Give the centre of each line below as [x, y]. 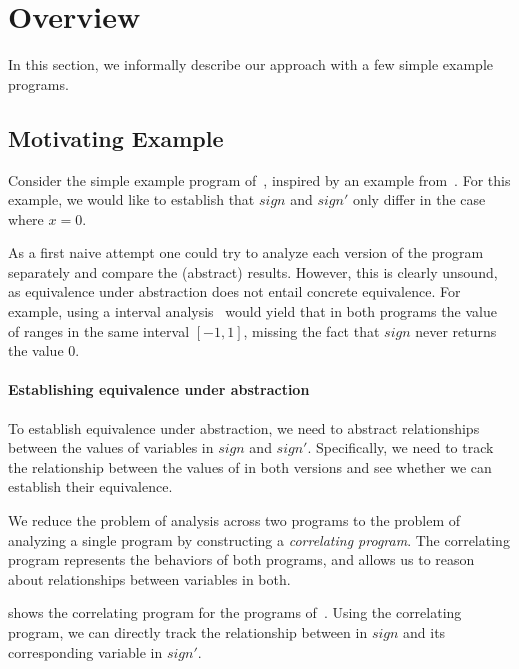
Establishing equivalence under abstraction [159, 389]
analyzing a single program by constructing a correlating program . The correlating [259, 539]
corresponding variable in [85, 651]
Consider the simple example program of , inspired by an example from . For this [259, 179]
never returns [456, 330]
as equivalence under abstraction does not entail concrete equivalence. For [234, 291]
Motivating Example [116, 137]
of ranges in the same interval [99, 330]
